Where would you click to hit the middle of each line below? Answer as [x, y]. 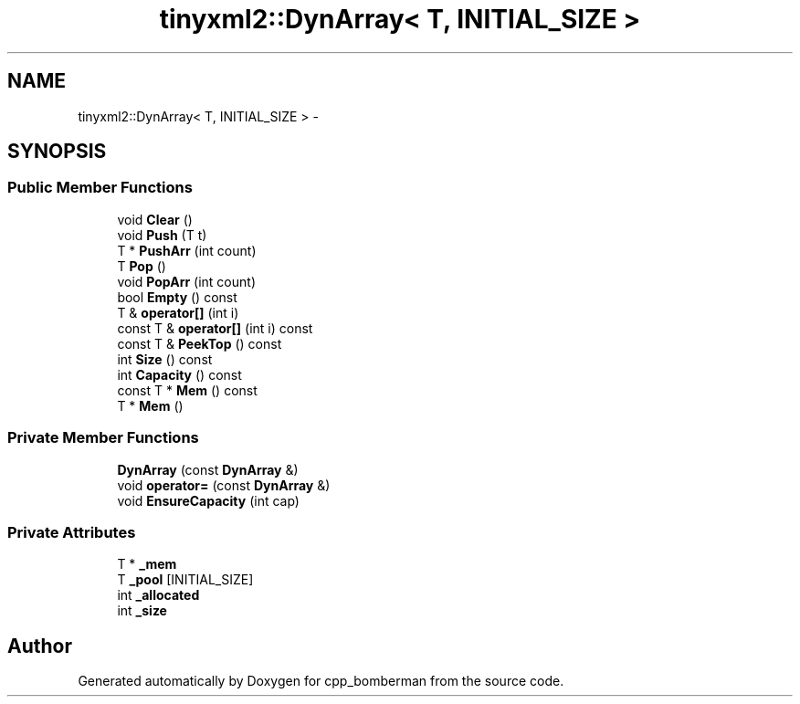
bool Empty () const [177, 297]
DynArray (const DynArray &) [208, 469]
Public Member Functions [100, 188]
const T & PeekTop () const [200, 343]
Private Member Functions [103, 438]
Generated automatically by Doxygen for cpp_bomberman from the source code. [321, 681]
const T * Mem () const [187, 390]
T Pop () [142, 266]
